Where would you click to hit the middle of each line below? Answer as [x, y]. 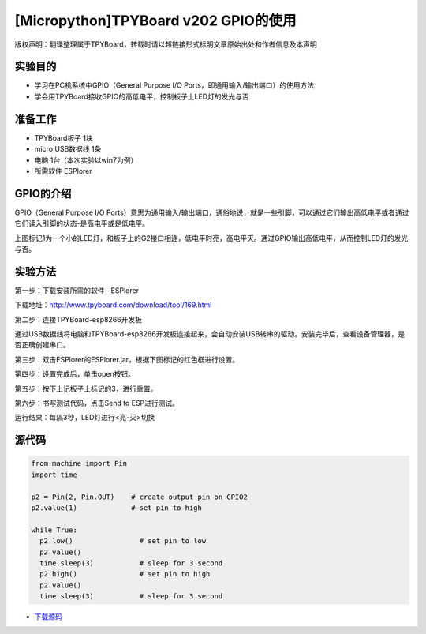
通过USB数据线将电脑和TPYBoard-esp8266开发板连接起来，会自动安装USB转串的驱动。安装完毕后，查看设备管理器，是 [210, 334]
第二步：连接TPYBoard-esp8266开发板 [78, 319]
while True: [54, 530]
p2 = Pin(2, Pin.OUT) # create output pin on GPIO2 [139, 497]
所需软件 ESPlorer [63, 171]
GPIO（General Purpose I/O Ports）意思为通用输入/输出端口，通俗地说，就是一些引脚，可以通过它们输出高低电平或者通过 [212, 212]
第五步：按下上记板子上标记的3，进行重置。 [86, 388]
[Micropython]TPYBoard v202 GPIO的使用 [155, 21]
